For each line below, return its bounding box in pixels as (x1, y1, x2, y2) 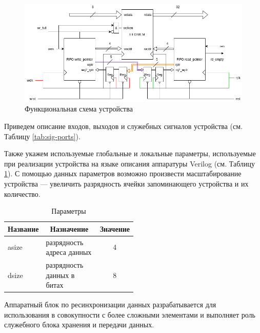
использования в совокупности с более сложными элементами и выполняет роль (4, 309, 255, 320)
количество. (4, 188, 41, 199)
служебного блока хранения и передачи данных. (4, 319, 154, 330)
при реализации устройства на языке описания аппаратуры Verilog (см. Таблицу (4, 158, 255, 169)
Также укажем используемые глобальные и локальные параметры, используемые (4, 148, 256, 159)
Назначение (50, 223, 89, 234)
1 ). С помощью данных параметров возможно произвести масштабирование (4, 168, 242, 179)
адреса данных (46, 247, 92, 257)
